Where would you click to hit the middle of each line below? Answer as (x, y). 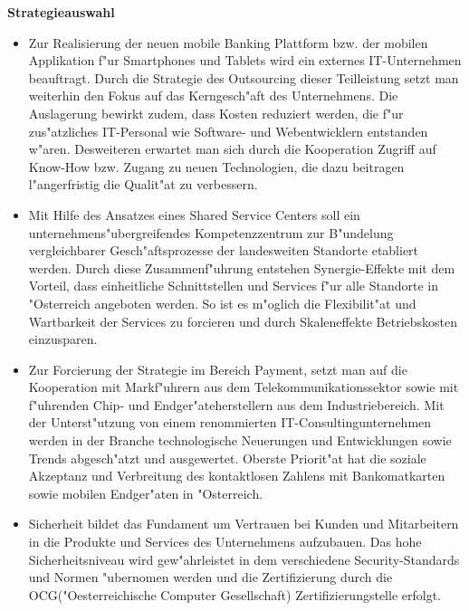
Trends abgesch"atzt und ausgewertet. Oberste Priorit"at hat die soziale (227, 458)
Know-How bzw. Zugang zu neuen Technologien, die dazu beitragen (216, 166)
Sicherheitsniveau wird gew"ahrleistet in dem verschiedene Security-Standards (244, 559)
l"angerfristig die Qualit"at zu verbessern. (143, 184)
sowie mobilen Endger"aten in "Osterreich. (146, 493)
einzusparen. (63, 339)
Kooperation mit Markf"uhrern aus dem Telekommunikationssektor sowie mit (244, 387)
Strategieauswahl (61, 12)
